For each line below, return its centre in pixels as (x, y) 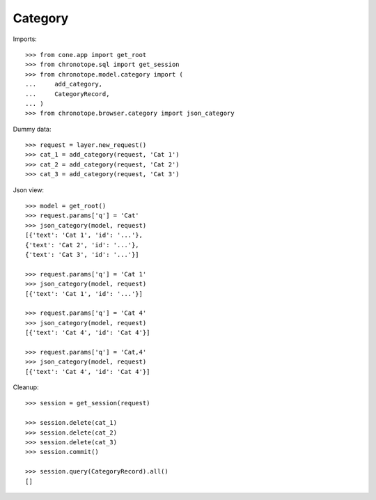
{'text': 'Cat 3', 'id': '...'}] (82, 255)
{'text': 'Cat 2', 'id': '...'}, (82, 245)
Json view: (29, 190)
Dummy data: (32, 129)
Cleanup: (26, 387)
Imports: (25, 39)
